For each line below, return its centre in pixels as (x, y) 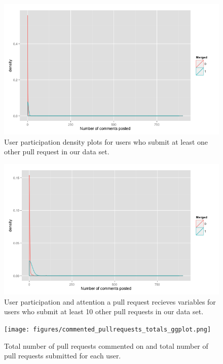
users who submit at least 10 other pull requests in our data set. (104, 311)
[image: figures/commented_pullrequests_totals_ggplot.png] (108, 330)
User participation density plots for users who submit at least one (106, 141)
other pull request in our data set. (57, 152)
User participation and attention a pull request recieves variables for (110, 301)
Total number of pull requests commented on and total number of (106, 345)
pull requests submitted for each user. (63, 356)
